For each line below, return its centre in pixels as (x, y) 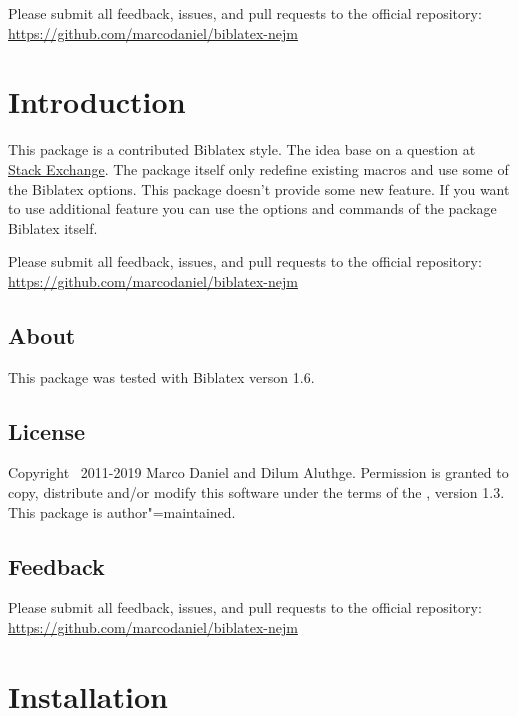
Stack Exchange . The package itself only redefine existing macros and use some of (258, 168)
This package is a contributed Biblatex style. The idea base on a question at (242, 149)
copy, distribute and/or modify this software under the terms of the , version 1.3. (256, 492)
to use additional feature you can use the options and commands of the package (252, 208)
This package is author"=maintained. (122, 511)
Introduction (97, 101)
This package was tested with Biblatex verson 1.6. (161, 376)
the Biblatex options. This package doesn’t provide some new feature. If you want (259, 188)
